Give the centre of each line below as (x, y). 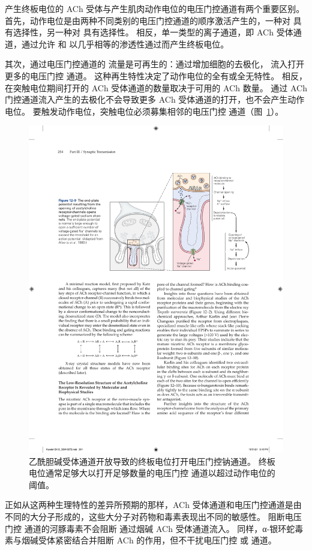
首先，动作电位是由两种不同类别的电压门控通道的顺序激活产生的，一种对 (148, 20)
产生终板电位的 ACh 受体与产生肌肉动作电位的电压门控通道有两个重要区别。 (155, 8)
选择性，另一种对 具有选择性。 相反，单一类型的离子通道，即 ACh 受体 (153, 32)
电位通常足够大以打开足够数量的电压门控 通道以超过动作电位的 (152, 473)
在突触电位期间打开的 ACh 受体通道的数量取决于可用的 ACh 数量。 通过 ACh (156, 87)
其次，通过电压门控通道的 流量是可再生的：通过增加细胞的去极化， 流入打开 (155, 64)
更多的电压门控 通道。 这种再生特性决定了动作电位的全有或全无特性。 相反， (156, 75)
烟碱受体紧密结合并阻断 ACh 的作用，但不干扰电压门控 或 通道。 (149, 540)
